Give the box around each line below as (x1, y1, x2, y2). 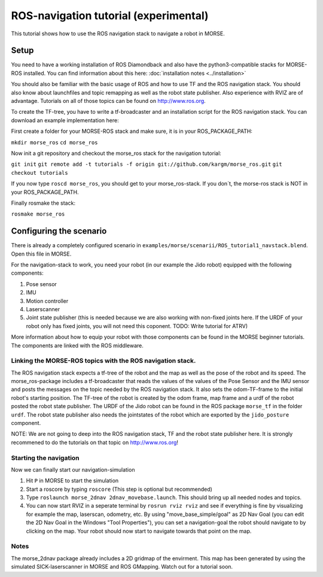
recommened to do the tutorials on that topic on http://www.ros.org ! (11, 439, 179, 446)
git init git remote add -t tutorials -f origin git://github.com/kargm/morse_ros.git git (11, 161, 282, 168)
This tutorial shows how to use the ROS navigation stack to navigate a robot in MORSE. (11, 30, 226, 37)
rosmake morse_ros (11, 211, 65, 218)
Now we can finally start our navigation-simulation (11, 466, 135, 473)
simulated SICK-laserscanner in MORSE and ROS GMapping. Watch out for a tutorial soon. (11, 563, 233, 570)
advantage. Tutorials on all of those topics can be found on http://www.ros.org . (11, 98, 206, 105)
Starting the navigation (11, 454, 80, 462)
